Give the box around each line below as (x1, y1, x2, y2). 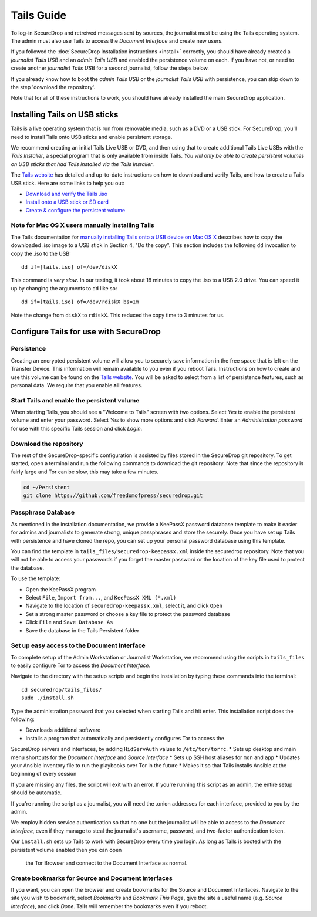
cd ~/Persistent (23, 484, 70, 490)
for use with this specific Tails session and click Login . (11, 425, 143, 432)
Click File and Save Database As (25, 619, 113, 626)
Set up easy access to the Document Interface (11, 641, 146, 649)
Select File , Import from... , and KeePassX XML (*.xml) (25, 594, 177, 601)
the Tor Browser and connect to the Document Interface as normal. (25, 860, 188, 867)
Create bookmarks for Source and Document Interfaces (11, 874, 173, 882)
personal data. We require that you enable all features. (11, 381, 143, 388)
